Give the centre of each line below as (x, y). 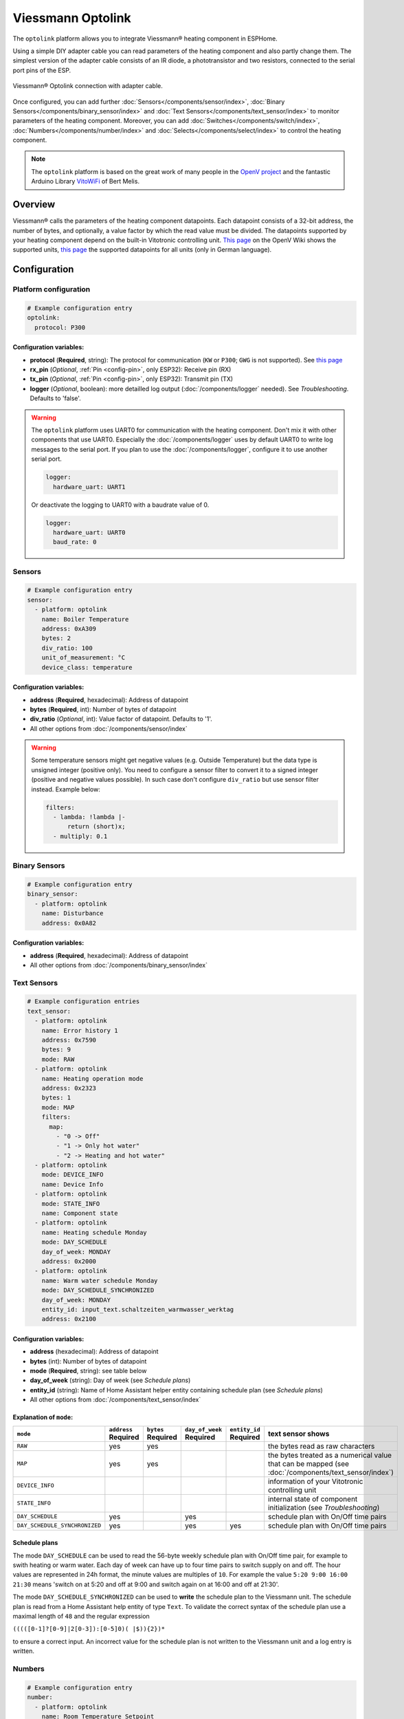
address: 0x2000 (69, 1261)
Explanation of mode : (43, 1417)
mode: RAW (58, 1059)
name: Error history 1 (80, 1030)
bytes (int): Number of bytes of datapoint (88, 1361)
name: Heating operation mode (92, 1079)
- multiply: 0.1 (80, 836)
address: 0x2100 (69, 1319)
